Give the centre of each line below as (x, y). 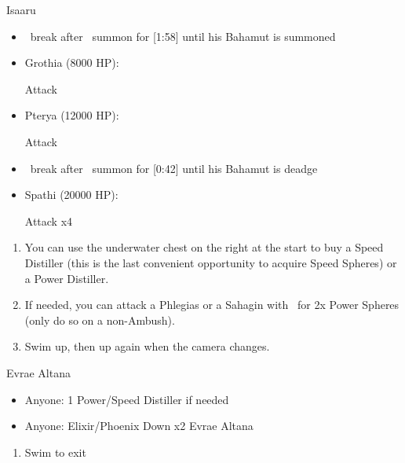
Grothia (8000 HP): (72, 62)
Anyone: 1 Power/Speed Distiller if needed (127, 399)
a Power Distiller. (67, 278)
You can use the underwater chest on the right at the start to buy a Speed (204, 247)
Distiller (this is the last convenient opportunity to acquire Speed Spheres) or (211, 262)
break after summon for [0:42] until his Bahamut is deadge (174, 168)
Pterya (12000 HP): (72, 115)
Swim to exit (55, 452)
